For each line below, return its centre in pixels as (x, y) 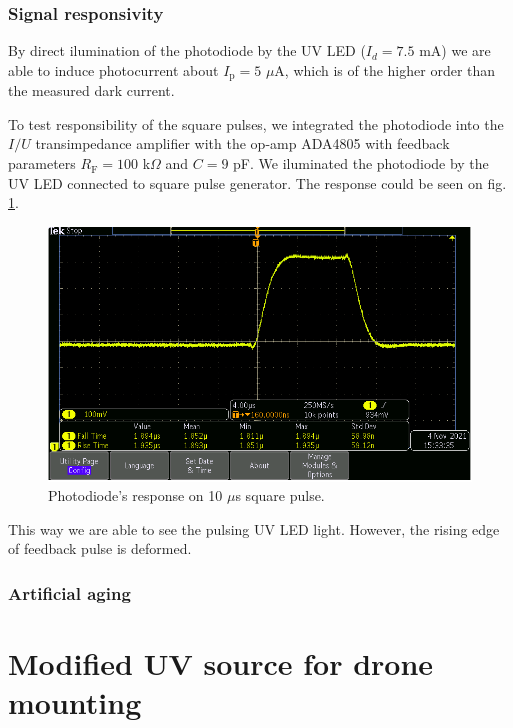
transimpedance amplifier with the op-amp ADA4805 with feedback (242, 143)
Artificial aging (69, 592)
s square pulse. (280, 495)
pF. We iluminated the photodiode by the (361, 163)
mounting (75, 702)
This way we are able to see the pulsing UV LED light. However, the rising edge (254, 528)
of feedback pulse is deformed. (100, 548)
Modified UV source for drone (221, 662)
